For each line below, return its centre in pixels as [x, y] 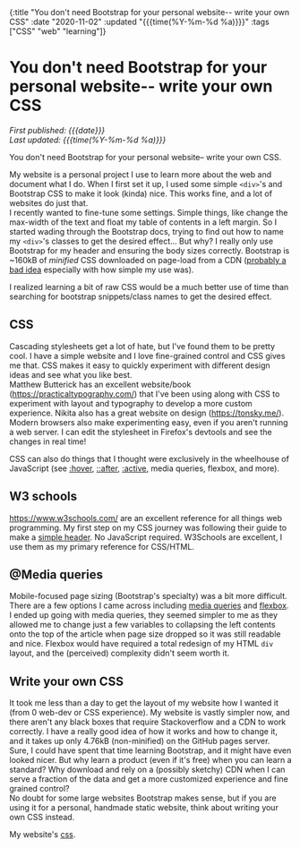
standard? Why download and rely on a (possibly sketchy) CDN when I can [147, 770]
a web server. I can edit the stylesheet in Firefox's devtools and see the [141, 432]
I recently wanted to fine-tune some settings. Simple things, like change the [149, 212]
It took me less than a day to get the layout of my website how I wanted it [144, 703]
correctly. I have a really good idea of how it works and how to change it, [143, 732]
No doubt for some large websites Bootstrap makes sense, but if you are [143, 798]
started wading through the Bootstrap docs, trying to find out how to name [146, 231]
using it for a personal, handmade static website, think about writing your [144, 808]
